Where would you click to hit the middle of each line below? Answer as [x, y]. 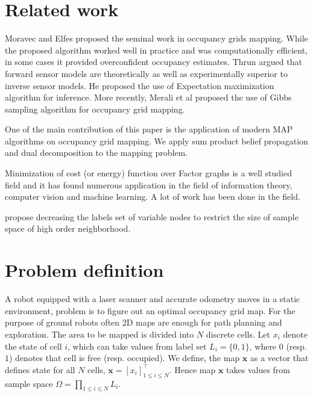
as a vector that [280, 358]
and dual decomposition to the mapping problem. [96, 153]
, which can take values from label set [137, 346]
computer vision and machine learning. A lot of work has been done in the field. [153, 196]
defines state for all [40, 369]
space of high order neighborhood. [68, 228]
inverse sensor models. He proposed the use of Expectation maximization [140, 85]
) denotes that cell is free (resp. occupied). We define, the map [125, 358]
